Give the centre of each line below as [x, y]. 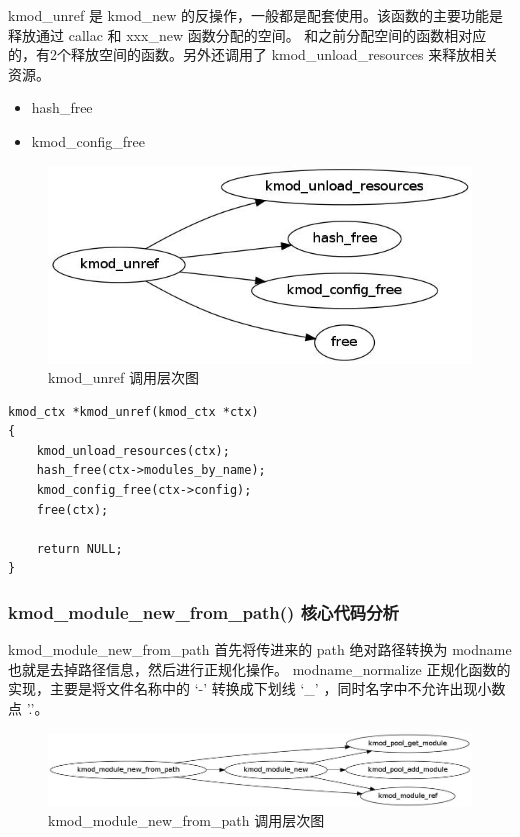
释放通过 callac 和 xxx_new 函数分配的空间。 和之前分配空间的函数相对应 [247, 34]
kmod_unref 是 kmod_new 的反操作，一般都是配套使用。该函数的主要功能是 [256, 15]
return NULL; [79, 548]
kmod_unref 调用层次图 [123, 377]
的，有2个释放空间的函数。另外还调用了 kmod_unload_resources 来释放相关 [253, 54]
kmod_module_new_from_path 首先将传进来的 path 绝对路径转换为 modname [260, 649]
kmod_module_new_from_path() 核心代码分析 [203, 611]
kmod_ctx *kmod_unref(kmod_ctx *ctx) [133, 411]
